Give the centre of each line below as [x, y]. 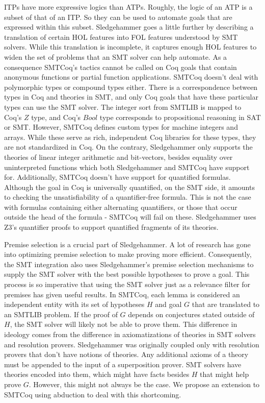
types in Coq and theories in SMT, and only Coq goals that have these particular [131, 97]
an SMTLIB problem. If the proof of [61, 314]
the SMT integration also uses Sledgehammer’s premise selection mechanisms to [129, 264]
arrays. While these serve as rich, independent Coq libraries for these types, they [130, 137]
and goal [168, 304]
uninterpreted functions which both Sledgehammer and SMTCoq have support [127, 167]
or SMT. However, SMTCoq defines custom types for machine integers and [121, 127]
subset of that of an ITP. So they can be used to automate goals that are [118, 17]
